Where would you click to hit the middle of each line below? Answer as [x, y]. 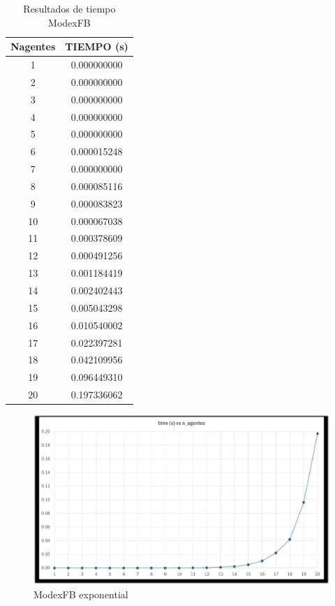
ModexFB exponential [81, 594]
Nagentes [33, 46]
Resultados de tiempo [69, 8]
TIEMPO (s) [97, 46]
